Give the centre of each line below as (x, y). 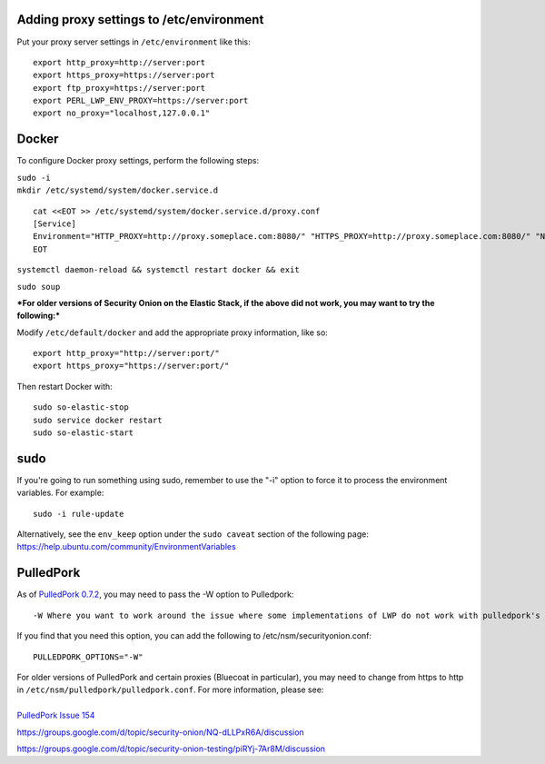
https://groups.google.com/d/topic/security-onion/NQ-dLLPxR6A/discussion (160, 732)
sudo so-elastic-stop (81, 407)
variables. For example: (60, 493)
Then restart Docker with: (64, 386)
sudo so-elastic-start (84, 433)
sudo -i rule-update (79, 514)
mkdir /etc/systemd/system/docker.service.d (118, 190)
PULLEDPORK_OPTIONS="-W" (88, 657)
